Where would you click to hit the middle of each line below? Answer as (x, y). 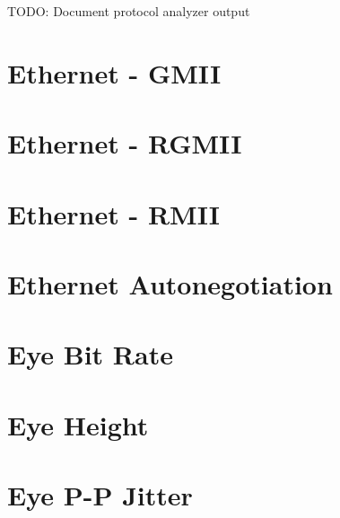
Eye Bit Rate (90, 354)
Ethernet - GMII (114, 72)
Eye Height (78, 424)
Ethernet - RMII (113, 213)
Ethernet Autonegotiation (170, 283)
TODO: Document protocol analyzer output (129, 11)
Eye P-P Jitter (100, 495)
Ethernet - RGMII (125, 143)
